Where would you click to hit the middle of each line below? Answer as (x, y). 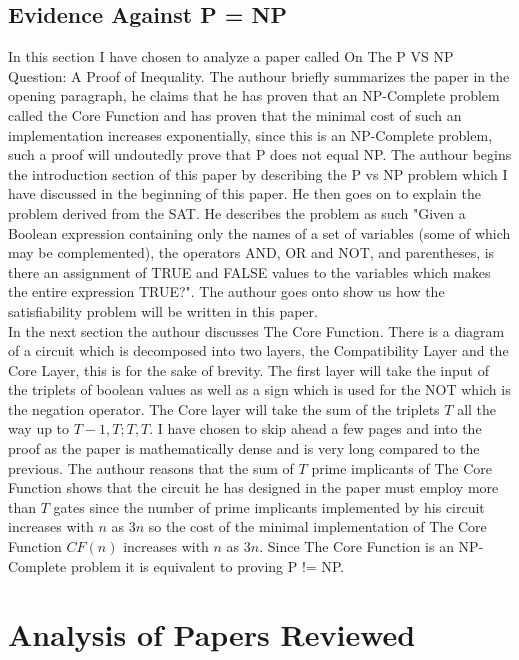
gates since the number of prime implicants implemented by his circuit (269, 506)
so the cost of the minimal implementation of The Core (317, 526)
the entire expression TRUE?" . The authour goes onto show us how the (226, 291)
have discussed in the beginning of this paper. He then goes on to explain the (244, 193)
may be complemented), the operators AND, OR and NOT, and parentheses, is (251, 252)
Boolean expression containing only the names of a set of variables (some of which (259, 232)
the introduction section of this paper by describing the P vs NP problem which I (258, 173)
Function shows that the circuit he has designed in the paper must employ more (253, 487)
